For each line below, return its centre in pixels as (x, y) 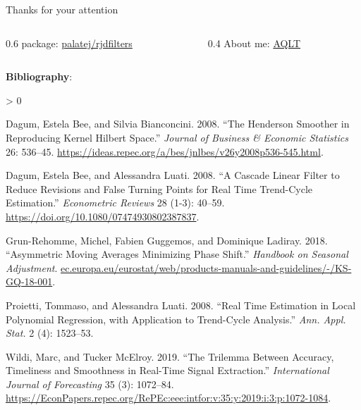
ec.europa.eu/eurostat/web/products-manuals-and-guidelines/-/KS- (206, 267)
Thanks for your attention (62, 9)
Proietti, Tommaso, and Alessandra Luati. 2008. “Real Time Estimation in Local (181, 305)
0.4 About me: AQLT (254, 43)
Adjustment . (32, 267)
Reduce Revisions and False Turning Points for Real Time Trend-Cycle (159, 188)
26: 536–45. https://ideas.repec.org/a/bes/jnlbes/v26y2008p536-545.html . (165, 151)
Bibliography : (39, 76)
